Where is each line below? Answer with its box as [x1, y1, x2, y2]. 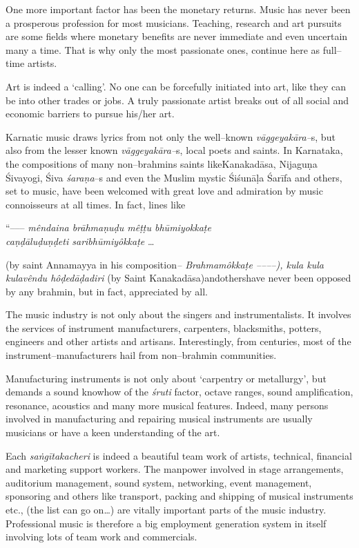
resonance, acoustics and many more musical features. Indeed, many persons [6, 398, 329, 412]
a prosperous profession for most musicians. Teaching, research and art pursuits [6, 15, 342, 30]
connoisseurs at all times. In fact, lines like [6, 197, 186, 211]
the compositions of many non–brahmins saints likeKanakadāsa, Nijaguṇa [6, 156, 318, 170]
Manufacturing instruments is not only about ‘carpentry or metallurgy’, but [6, 371, 327, 385]
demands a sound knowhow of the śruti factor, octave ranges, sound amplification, [6, 384, 353, 399]
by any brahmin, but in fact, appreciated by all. [6, 284, 208, 298]
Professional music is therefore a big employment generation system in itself [6, 516, 327, 530]
